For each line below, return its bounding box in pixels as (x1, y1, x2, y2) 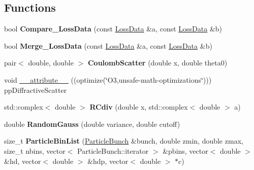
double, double (28, 57, 74, 68)
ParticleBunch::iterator (77, 145, 149, 156)
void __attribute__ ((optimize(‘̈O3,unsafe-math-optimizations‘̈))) (4, 74, 212, 85)
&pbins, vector (163, 145, 208, 156)
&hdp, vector (87, 155, 129, 166)
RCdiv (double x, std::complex (89, 101, 188, 112)
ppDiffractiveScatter (4, 84, 67, 95)
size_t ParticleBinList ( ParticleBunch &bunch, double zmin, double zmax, (4, 135, 243, 146)
